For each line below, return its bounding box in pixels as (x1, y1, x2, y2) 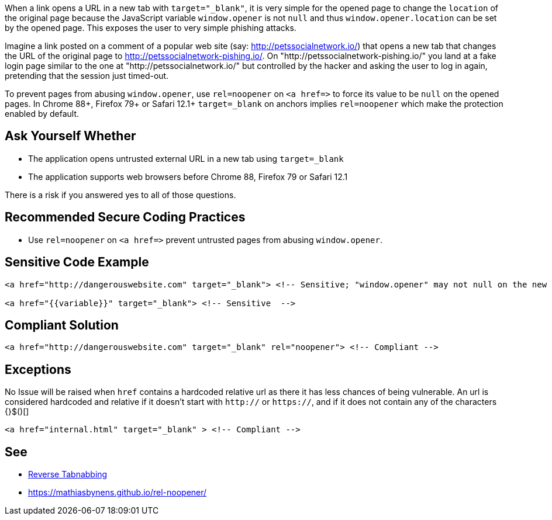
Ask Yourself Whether (5, 129, 136, 144)
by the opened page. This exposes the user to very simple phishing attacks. (5, 23, 296, 33)
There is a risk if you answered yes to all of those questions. (5, 189, 236, 200)
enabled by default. (5, 109, 80, 119)
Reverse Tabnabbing (28, 469, 108, 480)
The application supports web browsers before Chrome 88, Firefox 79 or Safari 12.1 (28, 171, 348, 182)
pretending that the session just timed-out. (5, 71, 169, 81)
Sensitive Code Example (5, 255, 149, 270)
